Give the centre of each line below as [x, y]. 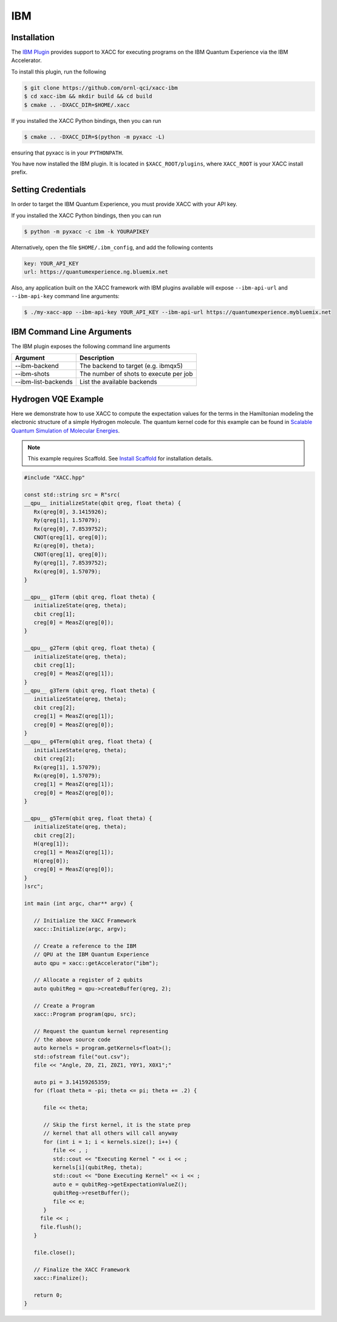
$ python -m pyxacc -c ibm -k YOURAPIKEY [87, 231]
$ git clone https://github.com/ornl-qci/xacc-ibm [101, 88]
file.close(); [55, 1252]
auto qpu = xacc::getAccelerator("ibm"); [96, 963]
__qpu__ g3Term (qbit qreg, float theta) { [90, 691]
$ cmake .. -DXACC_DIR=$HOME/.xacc [77, 105]
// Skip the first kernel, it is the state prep [117, 1125]
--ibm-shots [32, 374]
